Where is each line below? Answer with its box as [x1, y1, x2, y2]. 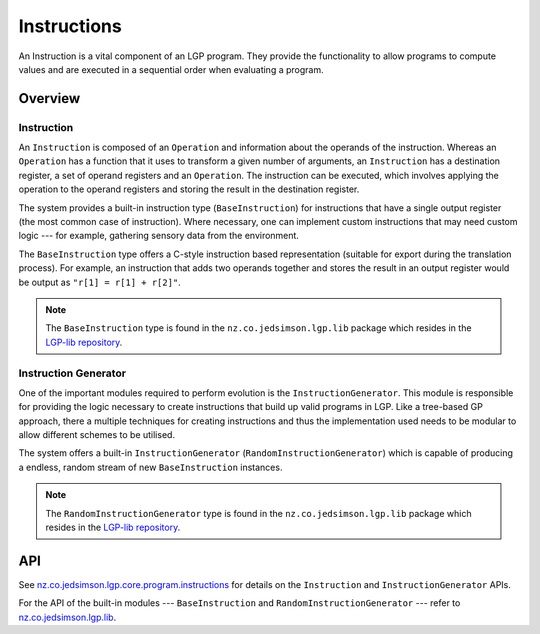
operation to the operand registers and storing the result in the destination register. [18, 183, 360, 195]
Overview [18, 90, 81, 107]
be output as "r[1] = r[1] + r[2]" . [18, 276, 182, 288]
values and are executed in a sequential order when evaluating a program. [18, 63, 324, 75]
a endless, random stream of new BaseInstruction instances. [18, 461, 283, 473]
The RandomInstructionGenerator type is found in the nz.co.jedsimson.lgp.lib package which [45, 507, 472, 519]
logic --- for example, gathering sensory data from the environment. [18, 230, 300, 242]
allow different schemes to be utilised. [18, 429, 175, 441]
